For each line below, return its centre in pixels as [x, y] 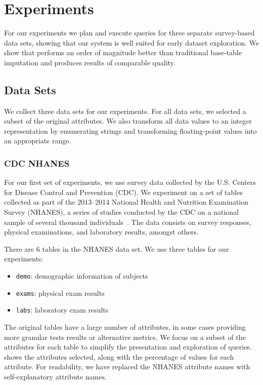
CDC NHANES [37, 163]
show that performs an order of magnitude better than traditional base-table [123, 52]
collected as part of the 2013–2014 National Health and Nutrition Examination [126, 202]
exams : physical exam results [60, 293]
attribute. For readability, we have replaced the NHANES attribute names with [127, 367]
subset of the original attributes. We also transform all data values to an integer [128, 121]
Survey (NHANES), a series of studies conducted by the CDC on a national [121, 212]
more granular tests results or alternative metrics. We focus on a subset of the [125, 337]
